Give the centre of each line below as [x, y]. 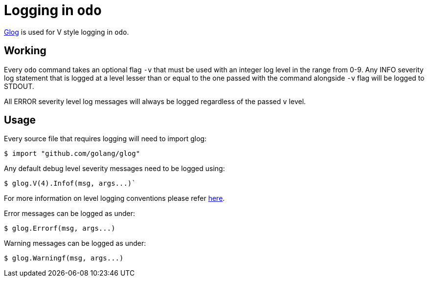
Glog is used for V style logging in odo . [67, 32]
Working [25, 51]
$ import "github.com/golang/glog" [72, 154]
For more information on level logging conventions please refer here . [114, 198]
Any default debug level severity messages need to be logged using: [114, 169]
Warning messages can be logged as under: [75, 243]
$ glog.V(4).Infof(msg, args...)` [70, 184]
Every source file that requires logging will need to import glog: [105, 139]
